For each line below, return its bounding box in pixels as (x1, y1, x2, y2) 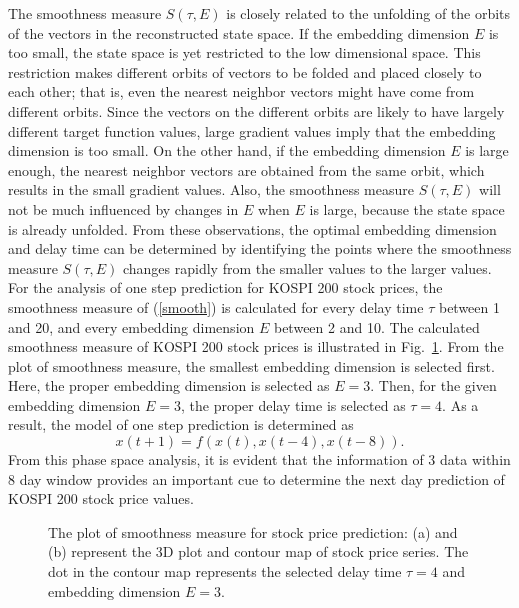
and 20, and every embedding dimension (8, 316, 255, 337)
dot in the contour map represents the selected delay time (48, 561, 402, 582)
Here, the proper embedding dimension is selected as (8, 375, 330, 396)
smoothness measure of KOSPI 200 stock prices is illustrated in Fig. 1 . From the (8, 336, 504, 357)
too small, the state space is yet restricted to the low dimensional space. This (8, 42, 481, 63)
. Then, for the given (370, 375, 497, 396)
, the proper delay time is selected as (180, 394, 406, 415)
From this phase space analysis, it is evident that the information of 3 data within (8, 449, 511, 470)
